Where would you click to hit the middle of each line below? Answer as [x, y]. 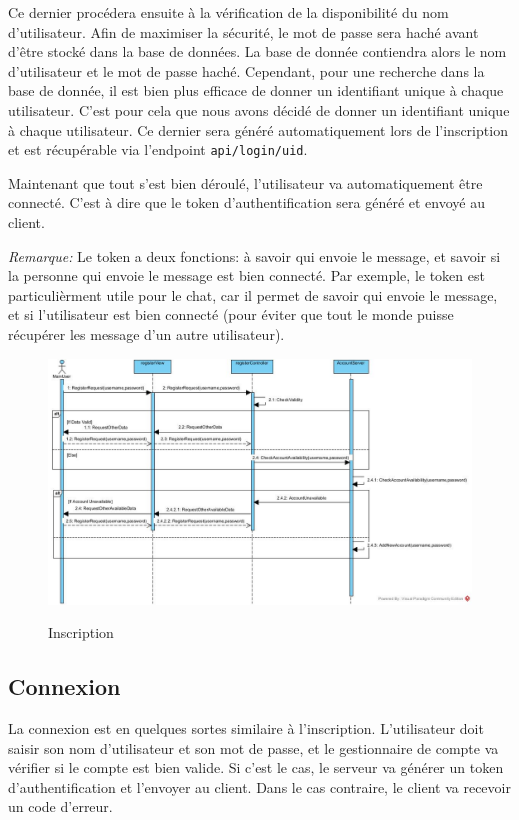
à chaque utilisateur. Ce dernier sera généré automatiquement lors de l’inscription [258, 129]
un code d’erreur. [60, 806]
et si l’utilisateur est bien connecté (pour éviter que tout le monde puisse [231, 314]
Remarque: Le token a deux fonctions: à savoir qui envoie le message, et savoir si [254, 255]
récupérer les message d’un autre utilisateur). [146, 333]
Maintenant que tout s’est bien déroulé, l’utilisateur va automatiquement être [245, 182]
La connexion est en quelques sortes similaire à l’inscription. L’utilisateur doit [246, 727]
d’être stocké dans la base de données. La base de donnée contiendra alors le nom [257, 51]
